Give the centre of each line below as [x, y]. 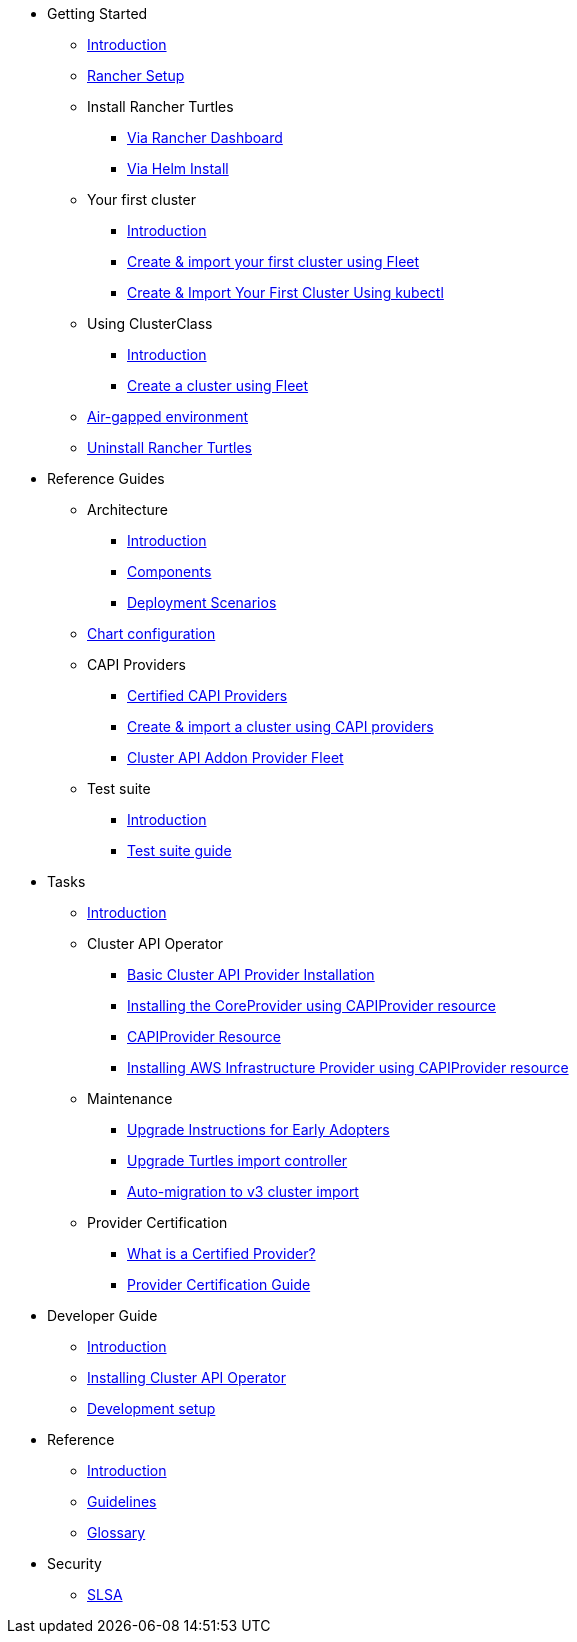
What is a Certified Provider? [221, 1253]
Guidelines [122, 1501]
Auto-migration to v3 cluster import [243, 1191]
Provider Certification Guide [219, 1284]
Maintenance [130, 1098]
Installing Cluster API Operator [186, 1377]
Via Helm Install [178, 168]
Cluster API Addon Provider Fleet [235, 757]
